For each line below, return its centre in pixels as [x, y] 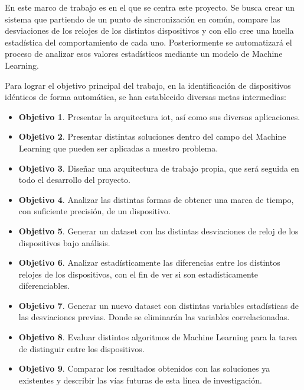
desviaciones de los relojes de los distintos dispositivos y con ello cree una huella [149, 30]
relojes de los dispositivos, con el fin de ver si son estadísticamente [138, 274]
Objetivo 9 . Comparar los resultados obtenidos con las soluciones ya [144, 368]
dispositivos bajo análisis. [64, 242]
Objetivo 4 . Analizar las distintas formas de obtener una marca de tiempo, [156, 199]
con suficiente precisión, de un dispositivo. [94, 211]
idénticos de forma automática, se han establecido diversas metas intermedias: [146, 97]
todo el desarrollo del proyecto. [74, 180]
